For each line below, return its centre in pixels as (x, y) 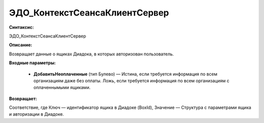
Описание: (21, 45)
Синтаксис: (22, 27)
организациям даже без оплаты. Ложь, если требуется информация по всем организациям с (132, 81)
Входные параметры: (33, 63)
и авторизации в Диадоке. (36, 114)
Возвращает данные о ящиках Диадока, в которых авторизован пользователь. (91, 54)
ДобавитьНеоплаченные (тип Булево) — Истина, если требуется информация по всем (125, 74)
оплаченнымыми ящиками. (62, 88)
